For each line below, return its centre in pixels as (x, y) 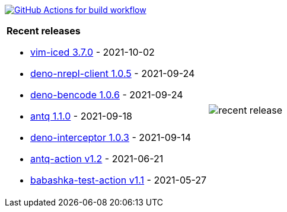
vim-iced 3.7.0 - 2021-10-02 (93, 52)
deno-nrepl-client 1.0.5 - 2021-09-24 (113, 73)
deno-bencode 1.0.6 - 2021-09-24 (107, 95)
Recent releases (44, 31)
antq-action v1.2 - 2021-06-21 (97, 159)
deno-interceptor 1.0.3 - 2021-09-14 (111, 137)
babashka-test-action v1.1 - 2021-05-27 (119, 180)
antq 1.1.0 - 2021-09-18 (81, 116)
